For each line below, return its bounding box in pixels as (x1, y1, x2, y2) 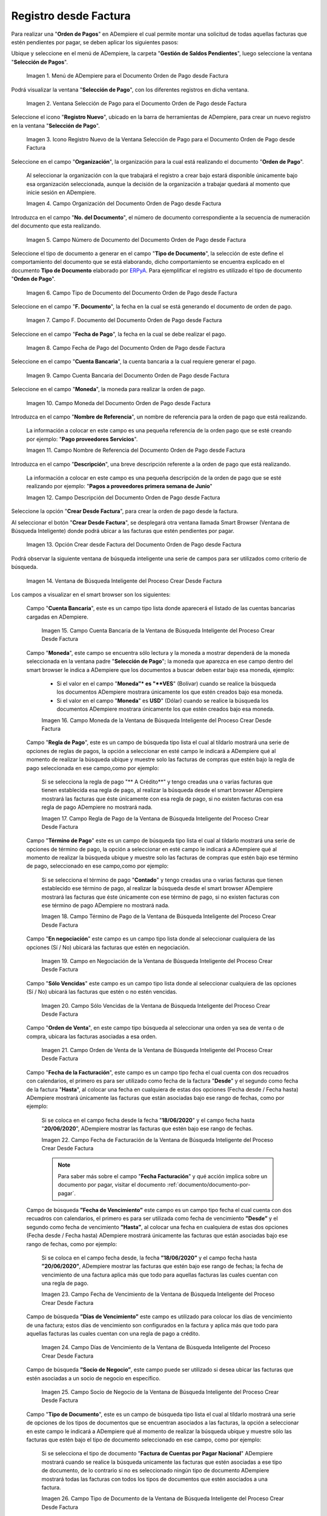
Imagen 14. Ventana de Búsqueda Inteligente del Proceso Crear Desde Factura (26, 577, 222, 585)
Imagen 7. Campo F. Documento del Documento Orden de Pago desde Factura (26, 317, 222, 324)
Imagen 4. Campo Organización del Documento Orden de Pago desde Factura (26, 200, 222, 207)
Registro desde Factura (11, 9, 131, 22)
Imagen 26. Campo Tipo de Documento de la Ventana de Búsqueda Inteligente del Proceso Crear (41, 1495, 284, 1502)
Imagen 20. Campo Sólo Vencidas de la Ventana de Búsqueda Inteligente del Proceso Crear (41, 1002, 271, 1009)
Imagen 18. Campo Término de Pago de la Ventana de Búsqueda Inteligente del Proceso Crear (41, 913, 277, 920)
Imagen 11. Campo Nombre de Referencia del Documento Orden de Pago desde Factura (26, 446, 245, 454)
